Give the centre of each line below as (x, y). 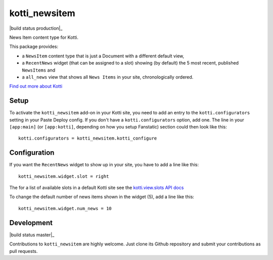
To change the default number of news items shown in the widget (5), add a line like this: (102, 197)
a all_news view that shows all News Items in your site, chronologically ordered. (108, 77)
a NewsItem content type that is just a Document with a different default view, (103, 56)
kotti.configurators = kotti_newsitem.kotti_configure (88, 138)
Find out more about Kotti (36, 86)
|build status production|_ (36, 28)
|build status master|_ (32, 235)
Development (31, 222)
